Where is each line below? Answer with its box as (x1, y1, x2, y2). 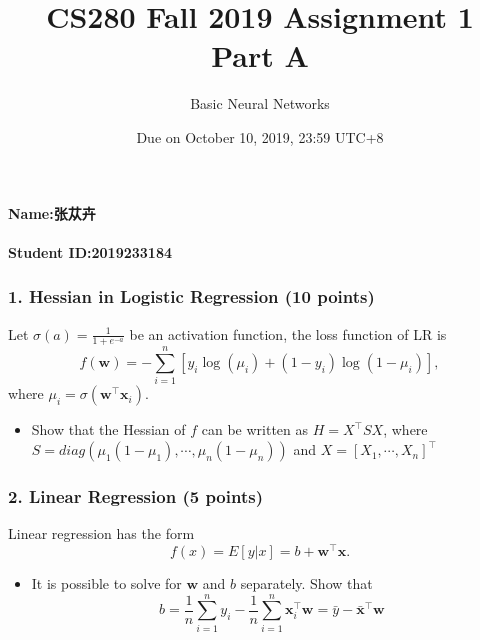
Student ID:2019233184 (8, 241, 173, 262)
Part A (211, 35, 309, 76)
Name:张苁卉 (8, 202, 96, 223)
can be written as (201, 419, 309, 440)
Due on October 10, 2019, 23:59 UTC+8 (136, 126, 384, 147)
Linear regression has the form (8, 523, 195, 544)
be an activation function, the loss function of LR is (129, 323, 447, 344)
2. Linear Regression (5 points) (8, 483, 263, 508)
